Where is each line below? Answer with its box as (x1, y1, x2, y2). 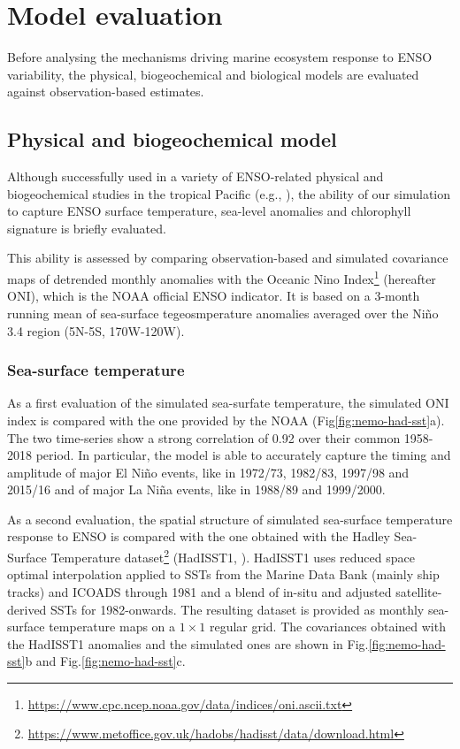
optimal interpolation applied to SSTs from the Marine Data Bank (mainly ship (7, 565, 440, 584)
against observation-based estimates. (7, 82, 204, 101)
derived (7, 600, 47, 618)
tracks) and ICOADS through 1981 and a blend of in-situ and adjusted (7, 582, 392, 600)
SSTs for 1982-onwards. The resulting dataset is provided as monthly (50, 600, 425, 618)
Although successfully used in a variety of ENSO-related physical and (7, 167, 384, 186)
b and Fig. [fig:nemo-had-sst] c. (25, 652, 186, 670)
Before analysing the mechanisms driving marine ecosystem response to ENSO (7, 48, 433, 66)
